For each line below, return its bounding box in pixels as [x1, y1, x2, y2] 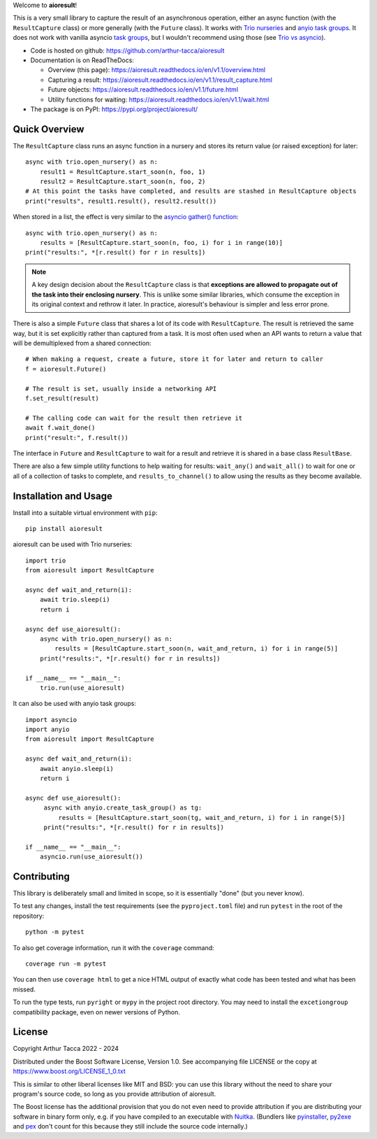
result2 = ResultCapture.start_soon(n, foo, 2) [39, 177, 206, 185]
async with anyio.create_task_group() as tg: [43, 804, 202, 812]
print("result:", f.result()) [25, 434, 129, 441]
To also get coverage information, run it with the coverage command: [13, 943, 214, 951]
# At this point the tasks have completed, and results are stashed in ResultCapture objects [25, 188, 357, 195]
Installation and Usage [13, 490, 113, 502]
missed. [13, 985, 36, 993]
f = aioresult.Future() [25, 365, 107, 373]
